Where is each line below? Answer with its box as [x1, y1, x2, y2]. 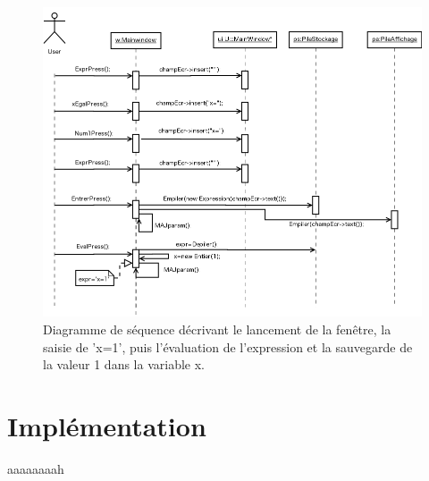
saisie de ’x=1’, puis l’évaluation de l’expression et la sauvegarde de [43, 337, 413, 356]
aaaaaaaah [7, 459, 64, 477]
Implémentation [7, 407, 206, 443]
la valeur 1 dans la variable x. [43, 355, 205, 374]
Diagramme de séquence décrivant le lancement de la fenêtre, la [43, 320, 391, 338]
